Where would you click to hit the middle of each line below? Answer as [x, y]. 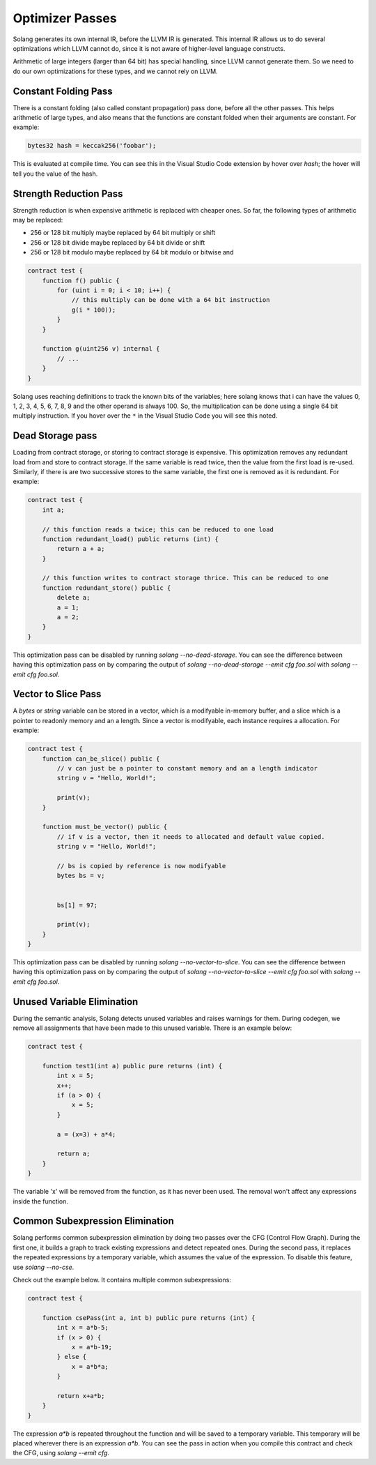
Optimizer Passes [65, 18]
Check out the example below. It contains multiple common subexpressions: [122, 1280]
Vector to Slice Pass [57, 694]
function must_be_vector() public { [104, 827]
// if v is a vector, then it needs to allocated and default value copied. [191, 836]
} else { [72, 1357]
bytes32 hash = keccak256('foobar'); [92, 146]
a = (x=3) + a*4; [86, 1134]
